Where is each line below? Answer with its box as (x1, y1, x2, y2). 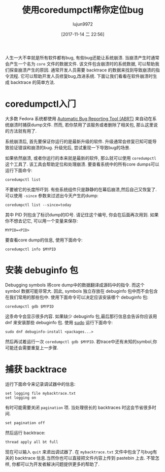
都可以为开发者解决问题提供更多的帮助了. (16, 461, 100, 467)
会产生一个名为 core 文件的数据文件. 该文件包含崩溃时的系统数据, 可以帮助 (5, 61, 155, 67)
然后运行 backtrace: (5, 430, 46, 436)
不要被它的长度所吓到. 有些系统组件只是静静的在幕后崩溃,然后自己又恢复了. (5, 186, 157, 192)
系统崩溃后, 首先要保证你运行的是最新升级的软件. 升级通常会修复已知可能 (5, 138, 153, 144)
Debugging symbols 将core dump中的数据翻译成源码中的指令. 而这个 (5, 282, 145, 288)
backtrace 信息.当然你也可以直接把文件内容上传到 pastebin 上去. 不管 (14, 455, 155, 461)
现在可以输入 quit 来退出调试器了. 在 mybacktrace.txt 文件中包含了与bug (5, 449, 153, 455)
